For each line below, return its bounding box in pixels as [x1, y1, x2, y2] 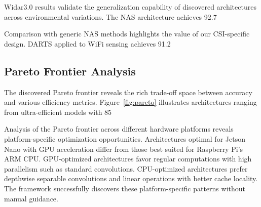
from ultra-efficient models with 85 [4, 106, 112, 117]
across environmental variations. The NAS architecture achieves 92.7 [4, 11, 217, 22]
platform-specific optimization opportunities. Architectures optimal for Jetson [4, 133, 245, 144]
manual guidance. [4, 193, 58, 203]
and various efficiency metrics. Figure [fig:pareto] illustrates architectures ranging [4, 97, 257, 107]
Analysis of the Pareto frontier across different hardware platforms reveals [4, 123, 234, 134]
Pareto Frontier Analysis [4, 63, 136, 78]
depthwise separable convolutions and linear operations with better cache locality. [4, 173, 258, 184]
